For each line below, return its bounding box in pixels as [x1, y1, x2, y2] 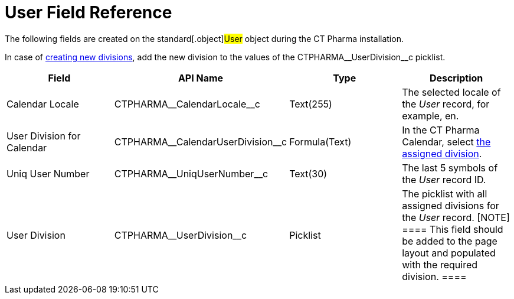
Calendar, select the [402, 135, 491, 148]
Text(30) [289, 167, 328, 180]
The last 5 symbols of [402, 161, 498, 174]
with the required [402, 258, 478, 271]
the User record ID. [402, 173, 486, 186]
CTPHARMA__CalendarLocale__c [114, 97, 260, 110]
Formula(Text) [289, 135, 352, 148]
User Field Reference [5, 2, 172, 22]
